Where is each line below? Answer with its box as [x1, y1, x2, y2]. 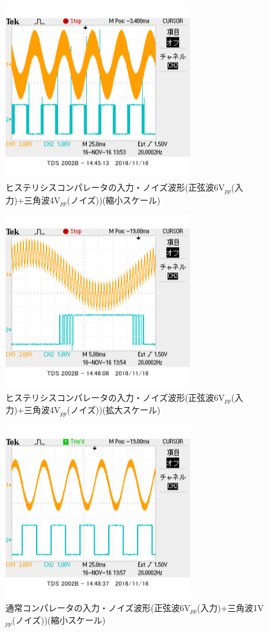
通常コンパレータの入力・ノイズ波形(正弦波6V [6, 601, 191, 614]
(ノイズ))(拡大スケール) [67, 403, 161, 416]
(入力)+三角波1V [197, 601, 264, 614]
